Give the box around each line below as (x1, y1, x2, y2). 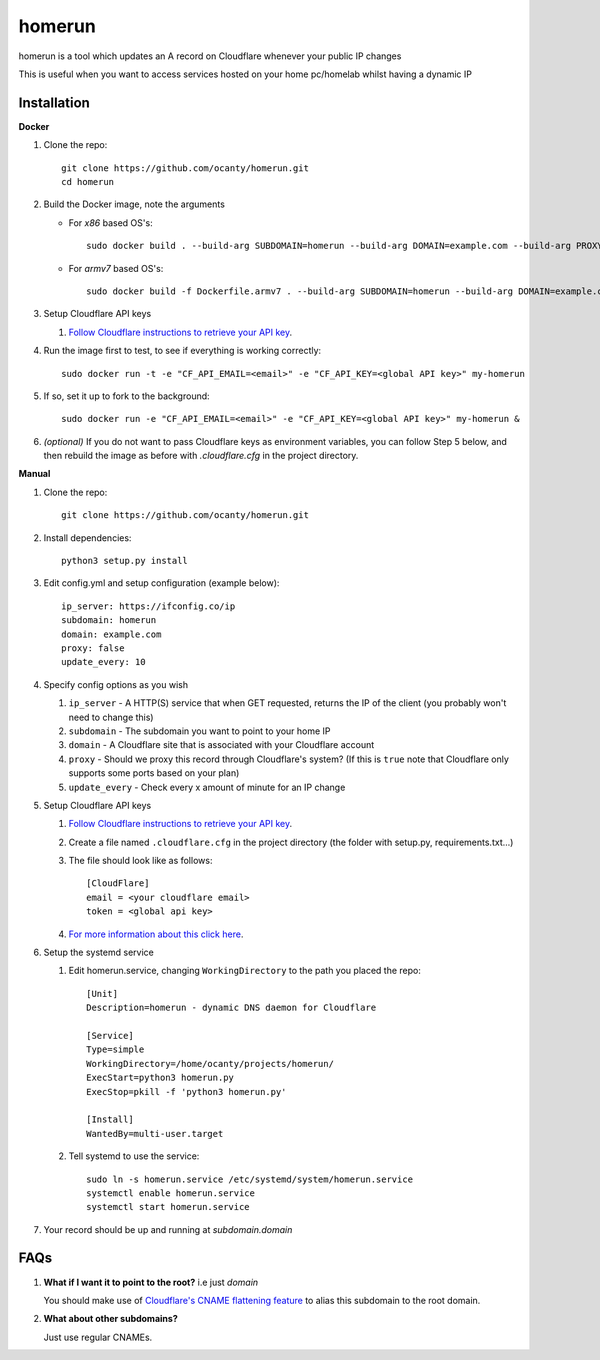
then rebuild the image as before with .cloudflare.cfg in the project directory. (43, 450, 359, 462)
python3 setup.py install (61, 555, 189, 567)
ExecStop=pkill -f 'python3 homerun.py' (86, 1086, 287, 1097)
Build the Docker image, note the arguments (43, 198, 225, 210)
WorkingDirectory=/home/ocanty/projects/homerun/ (86, 1058, 335, 1069)
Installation (18, 94, 90, 111)
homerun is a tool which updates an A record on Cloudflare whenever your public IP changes (18, 50, 402, 62)
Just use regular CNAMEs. (43, 1331, 153, 1343)
